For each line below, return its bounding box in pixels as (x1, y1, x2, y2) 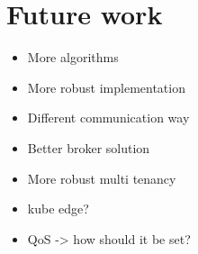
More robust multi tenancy (27, 168, 176, 187)
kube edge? (27, 199, 89, 218)
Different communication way (27, 108, 190, 127)
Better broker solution (27, 138, 150, 157)
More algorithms (27, 48, 119, 67)
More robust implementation (27, 77, 185, 96)
